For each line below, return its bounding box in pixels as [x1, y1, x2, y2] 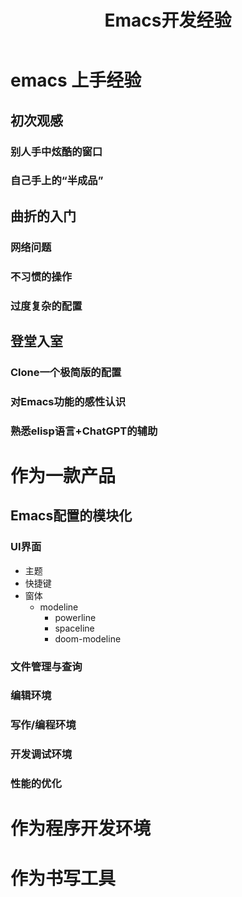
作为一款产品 [10, 464, 117, 487]
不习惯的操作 [10, 269, 73, 283]
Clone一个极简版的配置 [10, 365, 122, 379]
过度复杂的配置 [10, 299, 83, 313]
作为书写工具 [10, 867, 117, 890]
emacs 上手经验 [10, 69, 142, 92]
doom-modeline [54, 632, 122, 645]
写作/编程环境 [10, 718, 77, 732]
